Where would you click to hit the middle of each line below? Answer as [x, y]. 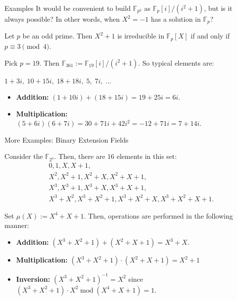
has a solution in [176, 19]
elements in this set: [147, 156]
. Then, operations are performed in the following [158, 215]
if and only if [210, 36]
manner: [17, 225]
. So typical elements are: [176, 62]
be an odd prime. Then [57, 36]
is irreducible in [141, 36]
